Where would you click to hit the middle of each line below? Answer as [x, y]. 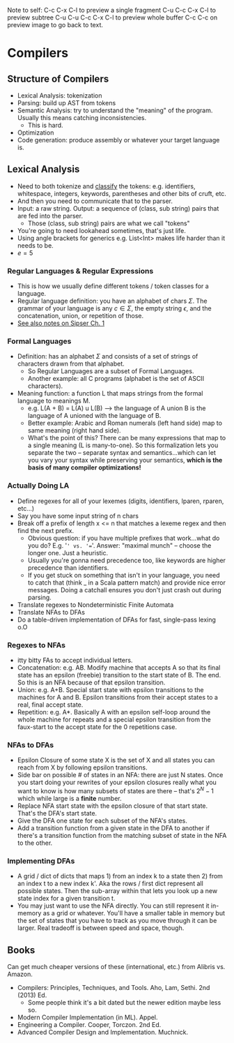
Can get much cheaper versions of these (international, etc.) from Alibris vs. [116, 967]
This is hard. [46, 125]
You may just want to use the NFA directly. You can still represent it [113, 906]
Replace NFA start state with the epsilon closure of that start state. [112, 806]
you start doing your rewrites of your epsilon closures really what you [117, 782]
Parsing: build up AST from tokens [67, 103]
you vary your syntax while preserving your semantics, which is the [125, 460]
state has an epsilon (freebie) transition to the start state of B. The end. [119, 675]
